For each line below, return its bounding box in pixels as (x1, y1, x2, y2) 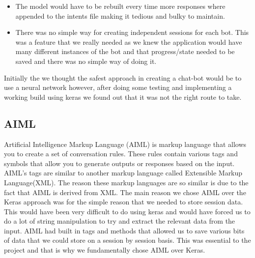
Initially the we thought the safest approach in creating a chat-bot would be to (4, 72, 242, 83)
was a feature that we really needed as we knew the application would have (15, 36, 242, 47)
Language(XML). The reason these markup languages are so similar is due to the (4, 177, 249, 187)
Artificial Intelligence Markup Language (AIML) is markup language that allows (4, 139, 247, 149)
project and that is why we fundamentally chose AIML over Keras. (4, 245, 205, 255)
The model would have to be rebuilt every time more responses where (15, 1, 226, 11)
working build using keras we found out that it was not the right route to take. (4, 91, 242, 102)
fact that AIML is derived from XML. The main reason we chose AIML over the (4, 187, 246, 197)
